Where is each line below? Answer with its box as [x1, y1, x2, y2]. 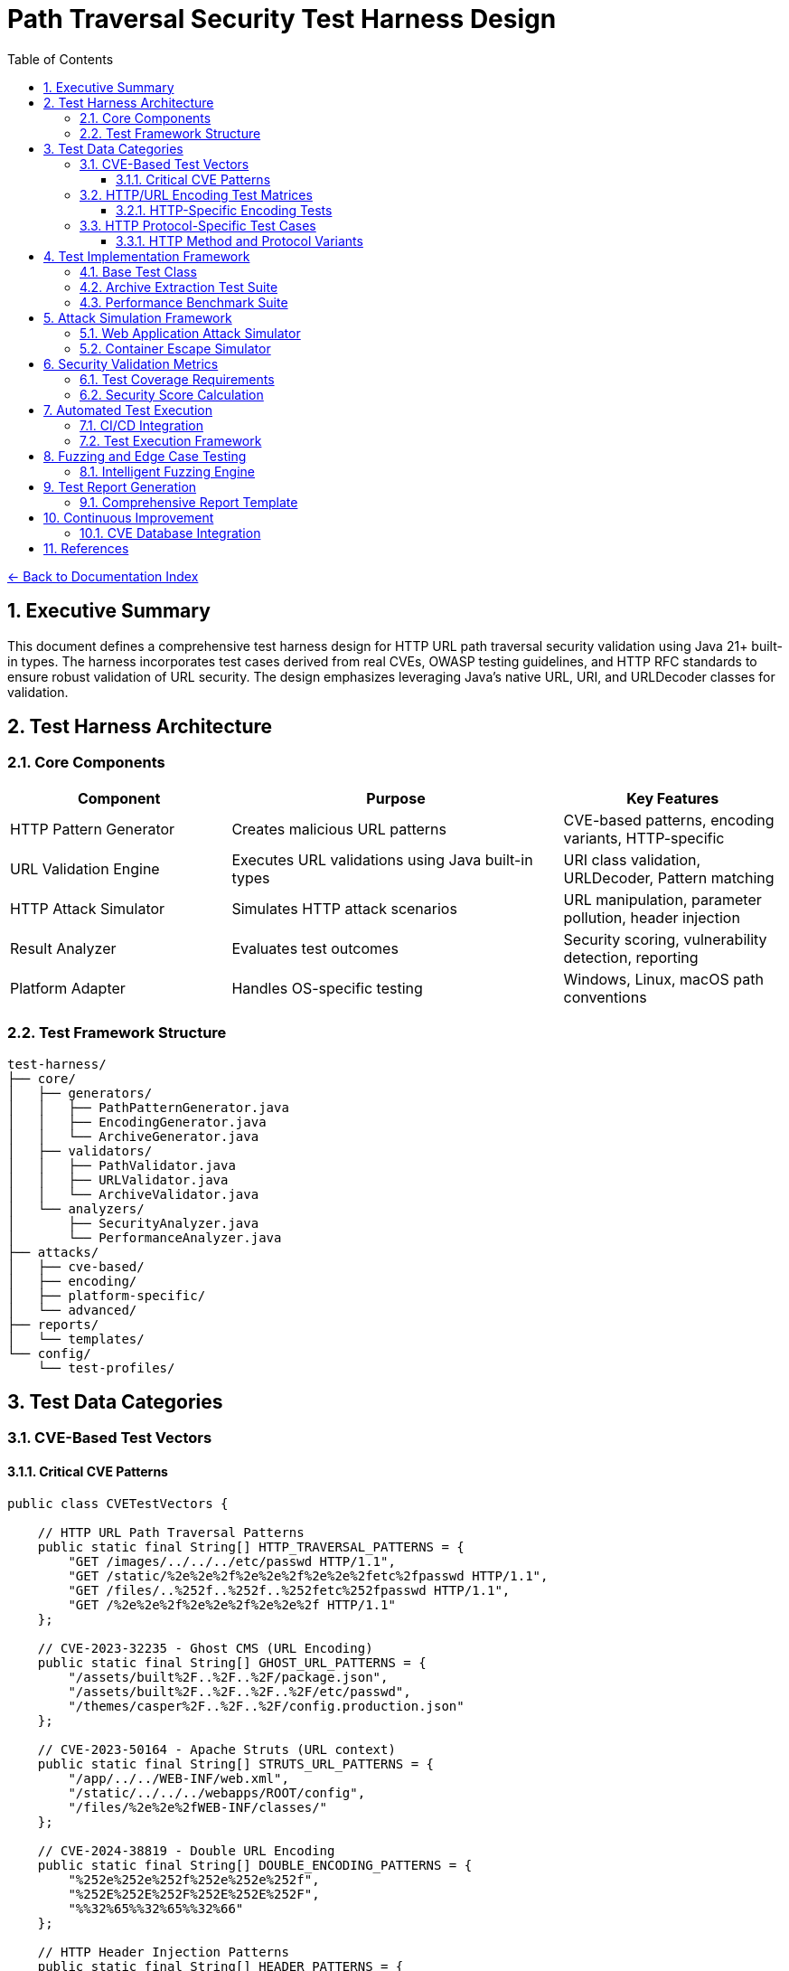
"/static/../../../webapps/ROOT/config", [68, 1785, 366, 1800]
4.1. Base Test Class [80, 263, 197, 279]
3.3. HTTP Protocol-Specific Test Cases [80, 217, 316, 233]
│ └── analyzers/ [7, 1201, 145, 1216]
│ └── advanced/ [7, 1302, 137, 1317]
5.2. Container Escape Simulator [80, 340, 271, 356]
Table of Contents [7, 51, 114, 67]
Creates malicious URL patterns [231, 819, 446, 838]
